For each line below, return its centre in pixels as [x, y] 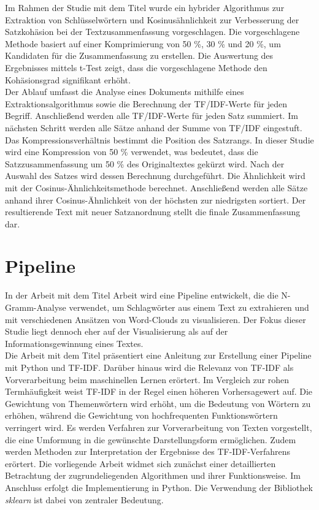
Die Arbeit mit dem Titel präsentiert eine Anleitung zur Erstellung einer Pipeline [158, 355]
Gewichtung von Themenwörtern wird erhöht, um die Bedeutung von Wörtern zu [158, 403]
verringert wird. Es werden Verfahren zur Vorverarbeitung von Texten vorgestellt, [159, 427]
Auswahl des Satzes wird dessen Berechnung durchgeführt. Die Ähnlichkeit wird [155, 176]
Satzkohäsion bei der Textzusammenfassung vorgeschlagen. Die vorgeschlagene [152, 32]
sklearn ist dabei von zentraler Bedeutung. [84, 499]
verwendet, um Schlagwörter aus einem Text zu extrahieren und [189, 307]
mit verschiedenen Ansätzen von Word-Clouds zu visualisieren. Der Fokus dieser [156, 319]
